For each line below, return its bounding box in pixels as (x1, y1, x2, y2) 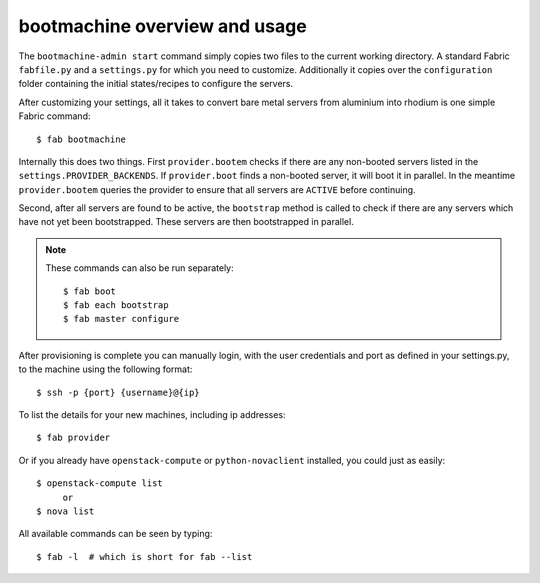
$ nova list (36, 505, 95, 517)
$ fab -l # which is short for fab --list (36, 551, 253, 562)
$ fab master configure (63, 313, 180, 325)
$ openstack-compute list (36, 478, 164, 489)
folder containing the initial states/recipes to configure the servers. (18, 78, 294, 90)
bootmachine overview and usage (18, 15, 307, 37)
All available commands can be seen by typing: (18, 528, 213, 540)
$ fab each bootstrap (63, 300, 169, 311)
